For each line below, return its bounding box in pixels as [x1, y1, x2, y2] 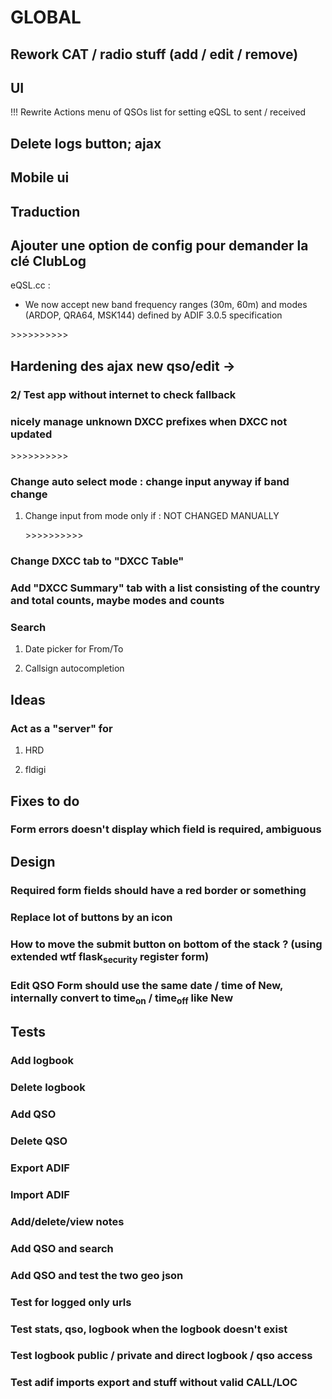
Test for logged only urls [10, 1295, 132, 1309]
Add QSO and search [10, 1241, 114, 1255]
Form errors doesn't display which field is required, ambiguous [10, 822, 322, 836]
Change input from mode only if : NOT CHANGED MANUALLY [24, 510, 280, 522]
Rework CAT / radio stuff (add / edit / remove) [10, 46, 299, 63]
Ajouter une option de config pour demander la [10, 237, 309, 254]
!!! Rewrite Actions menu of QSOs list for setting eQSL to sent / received [10, 106, 307, 118]
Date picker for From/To [24, 643, 124, 655]
